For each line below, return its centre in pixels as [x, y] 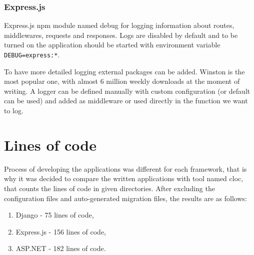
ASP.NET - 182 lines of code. [61, 248]
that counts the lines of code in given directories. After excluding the [109, 188]
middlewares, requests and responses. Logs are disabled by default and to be [121, 35]
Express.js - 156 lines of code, [61, 231]
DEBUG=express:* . [32, 54]
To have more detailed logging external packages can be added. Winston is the [124, 71]
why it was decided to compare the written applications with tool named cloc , [124, 178]
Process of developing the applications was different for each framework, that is [125, 168]
